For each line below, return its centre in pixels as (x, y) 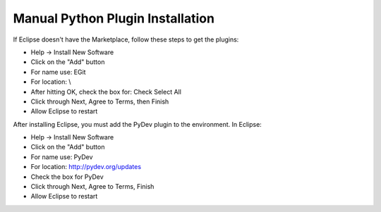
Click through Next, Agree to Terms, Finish (92, 187)
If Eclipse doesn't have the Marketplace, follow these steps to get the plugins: (126, 39)
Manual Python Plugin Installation (114, 18)
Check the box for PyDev (67, 177)
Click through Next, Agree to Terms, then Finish (100, 101)
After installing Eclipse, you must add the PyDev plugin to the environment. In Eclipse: (138, 124)
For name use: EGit (58, 72)
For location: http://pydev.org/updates (86, 167)
